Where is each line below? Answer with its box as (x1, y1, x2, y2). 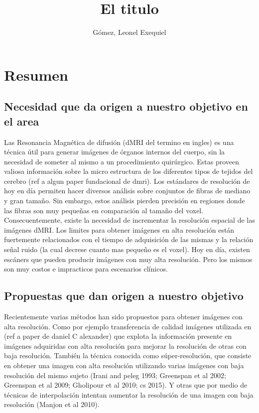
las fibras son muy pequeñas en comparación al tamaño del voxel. (4, 205, 204, 215)
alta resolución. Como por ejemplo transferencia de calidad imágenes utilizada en (4, 321, 252, 331)
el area (4, 113, 39, 129)
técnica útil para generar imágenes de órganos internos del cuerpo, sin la (4, 146, 225, 157)
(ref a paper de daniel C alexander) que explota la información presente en (4, 331, 232, 341)
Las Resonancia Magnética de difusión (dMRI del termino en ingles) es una (4, 137, 234, 147)
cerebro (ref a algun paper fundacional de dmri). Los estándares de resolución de (4, 175, 250, 186)
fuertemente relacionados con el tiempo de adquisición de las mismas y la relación (4, 234, 254, 245)
